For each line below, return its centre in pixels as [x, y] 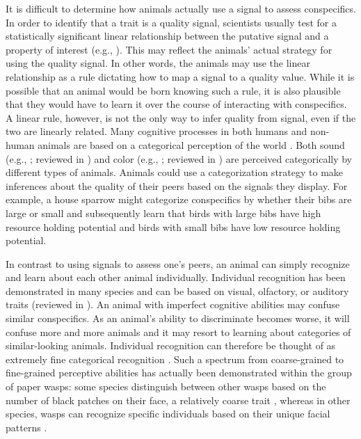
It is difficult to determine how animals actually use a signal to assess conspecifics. [181, 8]
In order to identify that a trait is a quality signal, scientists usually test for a [171, 22]
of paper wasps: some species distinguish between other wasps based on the [166, 386]
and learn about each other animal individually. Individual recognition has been [176, 277]
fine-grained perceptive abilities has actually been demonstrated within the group [179, 373]
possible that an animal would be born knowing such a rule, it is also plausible [173, 90]
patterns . [26, 427]
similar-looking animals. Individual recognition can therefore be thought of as [171, 345]
